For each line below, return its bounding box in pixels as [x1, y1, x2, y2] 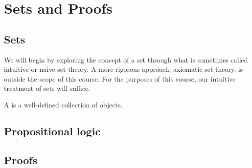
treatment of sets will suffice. [4, 83, 91, 93]
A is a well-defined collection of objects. [4, 99, 123, 109]
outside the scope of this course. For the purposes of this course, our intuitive [4, 73, 236, 84]
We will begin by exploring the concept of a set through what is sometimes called [4, 54, 248, 64]
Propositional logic [4, 123, 101, 138]
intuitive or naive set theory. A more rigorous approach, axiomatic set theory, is [4, 64, 243, 74]
